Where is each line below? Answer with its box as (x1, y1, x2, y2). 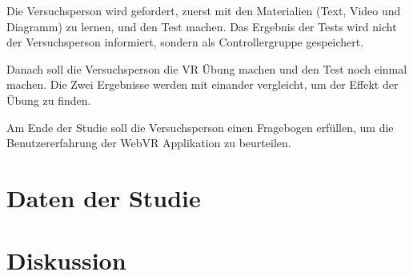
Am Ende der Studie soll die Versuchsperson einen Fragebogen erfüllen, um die (6, 118, 394, 135)
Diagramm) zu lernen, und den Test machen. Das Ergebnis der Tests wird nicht (6, 18, 397, 34)
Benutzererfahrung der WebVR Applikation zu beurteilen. (6, 134, 291, 151)
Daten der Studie (6, 181, 201, 214)
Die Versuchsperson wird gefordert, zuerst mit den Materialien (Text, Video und (6, 2, 401, 18)
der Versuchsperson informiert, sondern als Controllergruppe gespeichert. (6, 34, 364, 50)
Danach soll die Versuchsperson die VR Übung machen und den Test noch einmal (6, 60, 407, 77)
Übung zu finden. (6, 91, 91, 108)
